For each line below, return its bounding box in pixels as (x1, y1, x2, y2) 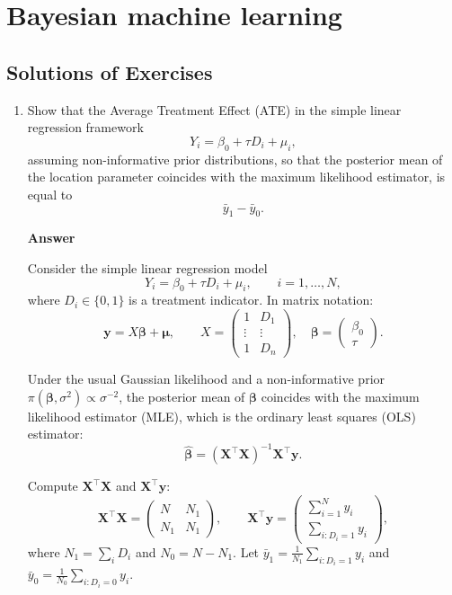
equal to (27, 184, 73, 203)
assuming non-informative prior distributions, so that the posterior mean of (27, 149, 443, 168)
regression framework (27, 118, 144, 137)
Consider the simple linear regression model (27, 258, 268, 277)
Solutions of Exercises (6, 58, 213, 85)
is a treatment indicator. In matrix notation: (129, 290, 374, 309)
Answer (27, 228, 75, 247)
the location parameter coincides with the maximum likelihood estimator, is (27, 167, 446, 186)
